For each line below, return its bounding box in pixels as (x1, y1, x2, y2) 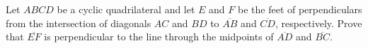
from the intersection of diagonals (6, 15, 151, 30)
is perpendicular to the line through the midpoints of (44, 29, 274, 44)
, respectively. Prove (275, 15, 362, 30)
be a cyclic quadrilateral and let (57, 2, 195, 16)
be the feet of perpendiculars (238, 2, 362, 16)
